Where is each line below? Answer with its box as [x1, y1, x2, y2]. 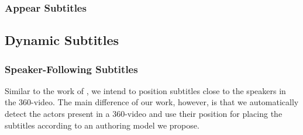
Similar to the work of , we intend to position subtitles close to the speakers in [5, 84, 286, 96]
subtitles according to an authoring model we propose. [5, 119, 199, 131]
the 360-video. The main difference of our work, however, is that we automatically [5, 96, 299, 108]
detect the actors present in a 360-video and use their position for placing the [5, 108, 283, 120]
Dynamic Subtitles [5, 31, 119, 49]
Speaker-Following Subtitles [5, 61, 138, 76]
